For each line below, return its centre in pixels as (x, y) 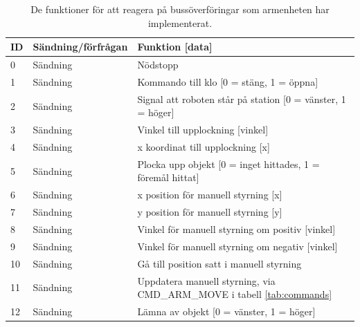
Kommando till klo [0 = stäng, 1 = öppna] (228, 81)
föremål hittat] (168, 177)
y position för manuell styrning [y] (210, 212)
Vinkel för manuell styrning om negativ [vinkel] (237, 246)
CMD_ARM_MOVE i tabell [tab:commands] (235, 294)
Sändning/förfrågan (80, 47)
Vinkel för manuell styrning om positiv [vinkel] (236, 228)
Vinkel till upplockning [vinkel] (203, 130)
